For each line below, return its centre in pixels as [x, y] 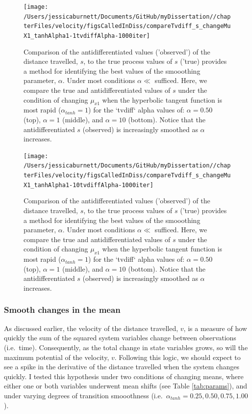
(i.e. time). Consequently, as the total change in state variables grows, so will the [126, 347]
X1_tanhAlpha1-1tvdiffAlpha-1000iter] [87, 36]
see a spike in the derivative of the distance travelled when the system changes [122, 367]
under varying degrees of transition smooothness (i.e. [83, 395]
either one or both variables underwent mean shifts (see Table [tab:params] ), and [126, 386]
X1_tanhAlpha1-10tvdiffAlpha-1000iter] [88, 185]
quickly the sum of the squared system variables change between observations [120, 338]
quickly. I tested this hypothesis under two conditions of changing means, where [124, 376]
